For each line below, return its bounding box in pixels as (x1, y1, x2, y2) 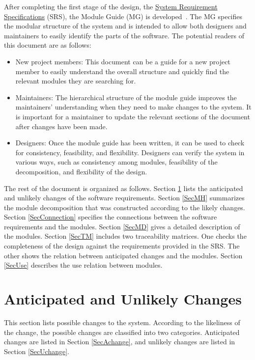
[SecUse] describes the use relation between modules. (4, 260, 163, 270)
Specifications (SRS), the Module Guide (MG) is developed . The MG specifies (4, 11, 243, 21)
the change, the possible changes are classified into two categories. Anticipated (4, 327, 240, 337)
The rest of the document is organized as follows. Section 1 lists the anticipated (4, 183, 243, 193)
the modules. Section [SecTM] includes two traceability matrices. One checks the (4, 231, 247, 241)
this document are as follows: (4, 40, 91, 50)
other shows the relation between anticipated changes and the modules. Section (4, 250, 243, 260)
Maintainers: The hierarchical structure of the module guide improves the (15, 92, 237, 102)
